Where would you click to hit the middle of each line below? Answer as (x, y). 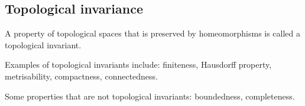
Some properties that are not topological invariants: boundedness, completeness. (150, 96)
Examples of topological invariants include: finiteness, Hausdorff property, (138, 64)
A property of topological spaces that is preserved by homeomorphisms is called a (153, 33)
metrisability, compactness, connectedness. (82, 76)
